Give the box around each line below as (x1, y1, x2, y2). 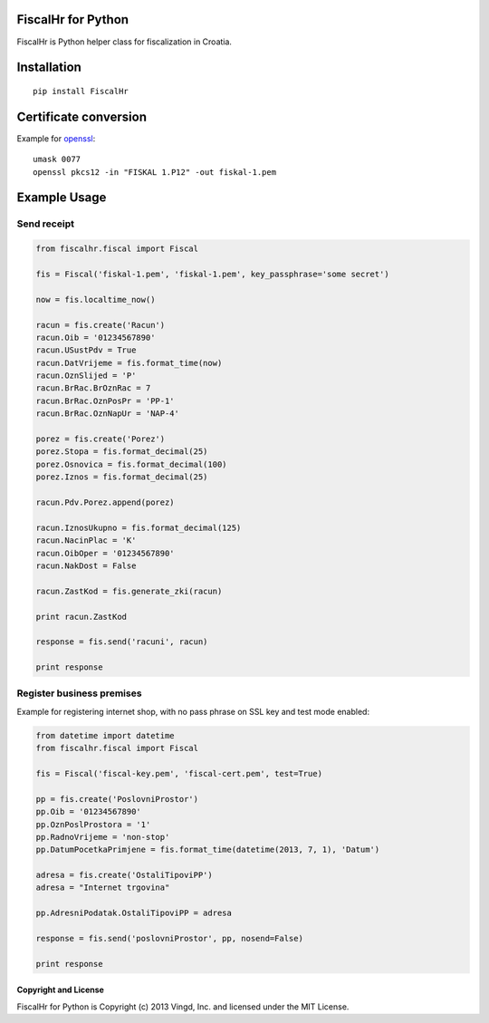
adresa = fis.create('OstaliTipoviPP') (35, 870, 213, 881)
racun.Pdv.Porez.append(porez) (35, 497, 176, 507)
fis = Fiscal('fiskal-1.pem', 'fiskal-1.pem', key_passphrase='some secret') (35, 268, 389, 279)
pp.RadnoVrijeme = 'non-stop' (35, 832, 170, 842)
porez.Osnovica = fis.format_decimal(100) (35, 458, 227, 469)
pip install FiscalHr (33, 86, 129, 96)
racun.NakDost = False (35, 560, 137, 571)
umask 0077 (33, 154, 81, 165)
